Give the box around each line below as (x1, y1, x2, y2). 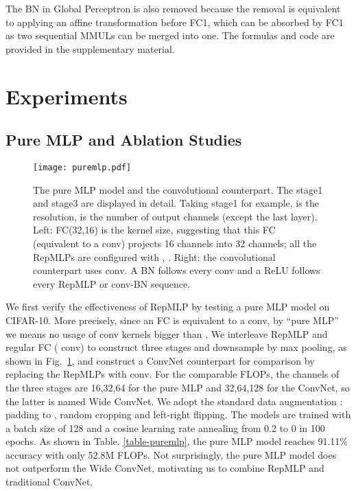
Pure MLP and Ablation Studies (5, 129, 242, 150)
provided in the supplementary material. (5, 41, 175, 56)
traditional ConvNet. (5, 475, 93, 489)
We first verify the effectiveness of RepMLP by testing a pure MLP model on (5, 299, 330, 314)
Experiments (5, 82, 128, 110)
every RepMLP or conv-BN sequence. (33, 276, 191, 290)
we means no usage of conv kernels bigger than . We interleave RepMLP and (5, 326, 328, 341)
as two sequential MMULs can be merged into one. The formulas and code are (5, 28, 335, 43)
